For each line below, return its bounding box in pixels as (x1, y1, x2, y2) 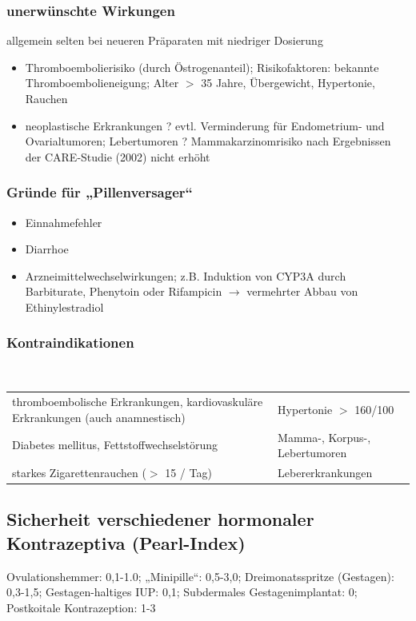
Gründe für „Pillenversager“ (6, 182, 193, 202)
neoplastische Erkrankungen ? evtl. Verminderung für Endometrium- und (25, 117, 385, 133)
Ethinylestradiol (25, 298, 104, 315)
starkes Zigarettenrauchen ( (12, 464, 146, 480)
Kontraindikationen (6, 332, 134, 352)
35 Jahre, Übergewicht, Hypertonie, (201, 74, 375, 91)
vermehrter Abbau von (246, 283, 358, 300)
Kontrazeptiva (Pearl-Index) (6, 530, 246, 555)
